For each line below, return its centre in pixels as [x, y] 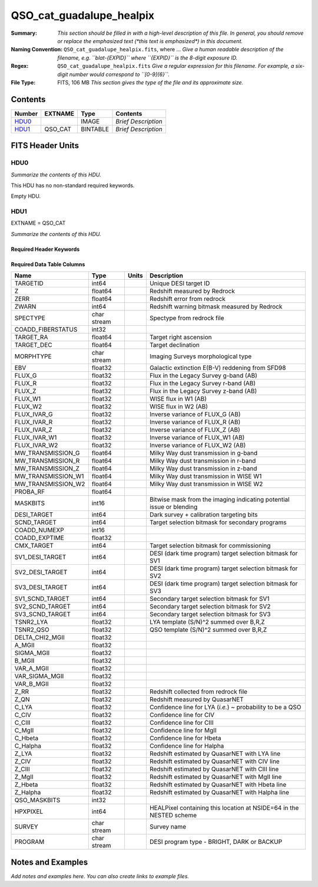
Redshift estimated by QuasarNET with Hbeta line [218, 785]
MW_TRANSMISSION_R [47, 461]
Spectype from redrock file [187, 318]
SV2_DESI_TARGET [41, 572]
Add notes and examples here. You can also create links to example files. [100, 876]
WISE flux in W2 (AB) [179, 407]
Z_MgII [24, 777]
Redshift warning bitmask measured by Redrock [216, 307]
